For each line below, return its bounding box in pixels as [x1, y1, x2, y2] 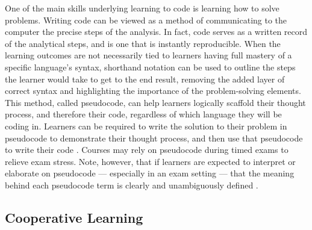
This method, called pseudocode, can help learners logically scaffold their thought [5, 96, 306, 108]
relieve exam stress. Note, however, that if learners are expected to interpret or [5, 155, 296, 167]
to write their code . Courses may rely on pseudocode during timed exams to [5, 143, 289, 156]
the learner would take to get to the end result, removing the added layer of [5, 72, 285, 85]
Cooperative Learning [5, 208, 143, 226]
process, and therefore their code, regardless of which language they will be [5, 108, 282, 120]
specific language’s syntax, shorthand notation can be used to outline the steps [5, 60, 296, 73]
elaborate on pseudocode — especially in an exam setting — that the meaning [5, 167, 295, 179]
